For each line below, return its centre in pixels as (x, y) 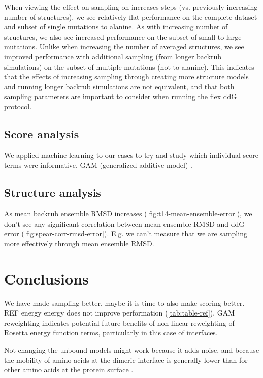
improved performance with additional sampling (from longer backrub (113, 56)
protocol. (18, 106)
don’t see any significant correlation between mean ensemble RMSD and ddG (124, 223)
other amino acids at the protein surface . (69, 370)
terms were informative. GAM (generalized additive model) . (98, 165)
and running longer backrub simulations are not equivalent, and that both (119, 86)
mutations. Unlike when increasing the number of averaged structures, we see (124, 46)
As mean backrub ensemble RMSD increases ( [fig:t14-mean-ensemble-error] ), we (128, 214)
